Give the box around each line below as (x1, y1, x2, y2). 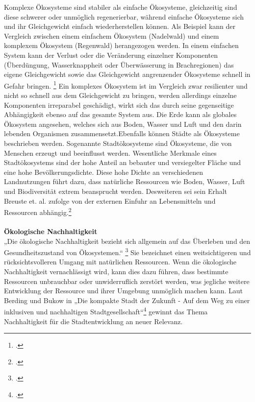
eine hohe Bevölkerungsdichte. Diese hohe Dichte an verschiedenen (4, 166, 204, 177)
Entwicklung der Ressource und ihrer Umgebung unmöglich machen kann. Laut (4, 285, 243, 296)
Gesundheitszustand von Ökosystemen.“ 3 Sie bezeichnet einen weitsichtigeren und (4, 246, 251, 257)
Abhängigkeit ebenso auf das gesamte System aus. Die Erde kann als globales (4, 109, 237, 119)
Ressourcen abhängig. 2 (4, 206, 72, 217)
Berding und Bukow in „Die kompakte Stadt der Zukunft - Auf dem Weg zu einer (4, 295, 250, 305)
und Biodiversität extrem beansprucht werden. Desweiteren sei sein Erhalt (4, 186, 228, 196)
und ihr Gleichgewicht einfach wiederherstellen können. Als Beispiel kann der (4, 21, 236, 31)
